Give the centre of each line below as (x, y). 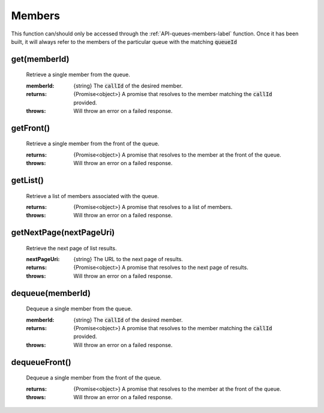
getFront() (31, 128)
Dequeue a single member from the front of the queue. (94, 378)
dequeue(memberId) (51, 293)
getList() (28, 180)
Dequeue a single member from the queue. (79, 309)
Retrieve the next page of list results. (71, 248)
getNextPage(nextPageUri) (63, 233)
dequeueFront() (41, 362)
